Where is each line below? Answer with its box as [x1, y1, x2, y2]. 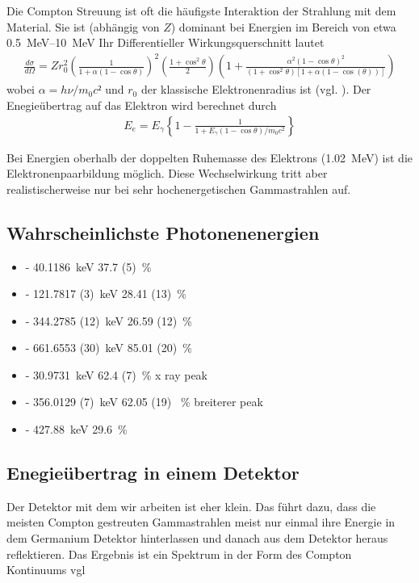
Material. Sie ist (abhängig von [6, 18, 160, 35]
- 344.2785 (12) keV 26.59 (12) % [25, 312, 192, 329]
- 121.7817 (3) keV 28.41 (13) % [25, 285, 186, 302]
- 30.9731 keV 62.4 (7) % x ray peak [25, 366, 207, 383]
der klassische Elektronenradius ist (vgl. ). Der [140, 81, 371, 98]
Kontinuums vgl [6, 561, 86, 578]
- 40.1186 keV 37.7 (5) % [25, 258, 152, 275]
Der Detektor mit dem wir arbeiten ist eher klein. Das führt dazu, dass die [6, 497, 376, 514]
